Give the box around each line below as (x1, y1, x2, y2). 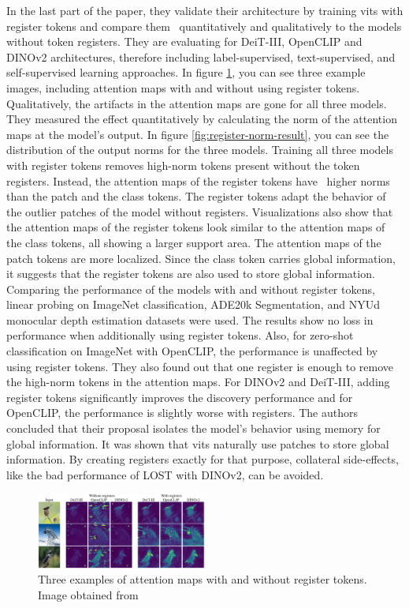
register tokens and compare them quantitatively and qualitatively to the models (6, 17, 402, 34)
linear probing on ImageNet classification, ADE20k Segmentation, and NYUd (6, 296, 380, 313)
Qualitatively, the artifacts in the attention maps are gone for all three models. (6, 95, 387, 111)
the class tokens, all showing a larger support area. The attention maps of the (6, 234, 381, 250)
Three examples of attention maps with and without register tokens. (38, 571, 367, 587)
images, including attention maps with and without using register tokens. (6, 79, 360, 96)
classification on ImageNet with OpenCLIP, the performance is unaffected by (6, 343, 378, 359)
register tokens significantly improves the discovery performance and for (6, 388, 353, 405)
